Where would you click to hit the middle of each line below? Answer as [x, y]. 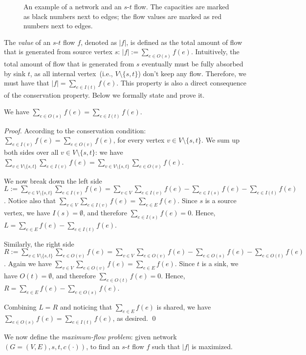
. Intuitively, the [215, 52]
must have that [27, 83]
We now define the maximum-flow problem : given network [90, 337]
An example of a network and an [73, 6]
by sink [15, 73]
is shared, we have [184, 306]
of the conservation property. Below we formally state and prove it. [104, 95]
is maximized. [212, 346]
